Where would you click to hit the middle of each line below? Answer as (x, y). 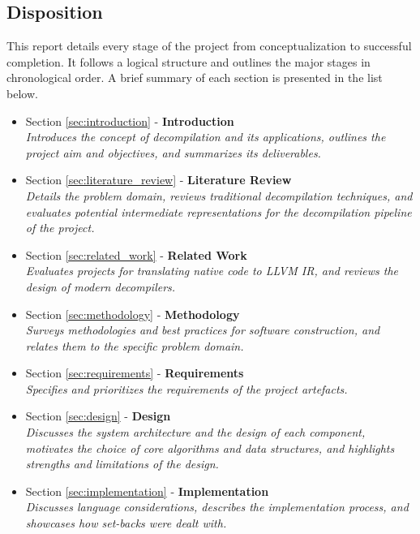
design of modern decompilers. (101, 286)
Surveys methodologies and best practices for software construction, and (203, 330)
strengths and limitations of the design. (122, 464)
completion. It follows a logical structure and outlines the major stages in (189, 61)
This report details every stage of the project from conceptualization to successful (209, 46)
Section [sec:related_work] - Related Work (136, 254)
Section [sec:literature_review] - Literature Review (159, 180)
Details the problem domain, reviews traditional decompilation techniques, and (219, 195)
